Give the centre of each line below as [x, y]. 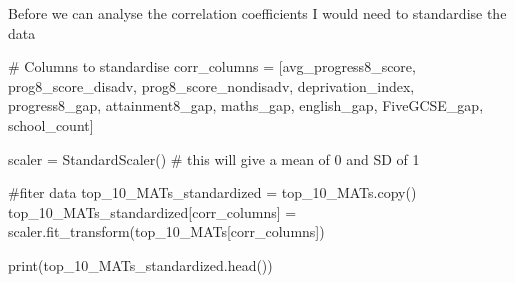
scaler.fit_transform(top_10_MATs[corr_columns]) [166, 231]
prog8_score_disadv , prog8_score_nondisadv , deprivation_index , [211, 85]
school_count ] [51, 124]
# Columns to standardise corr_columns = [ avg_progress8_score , [212, 66]
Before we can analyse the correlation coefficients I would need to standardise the [257, 13]
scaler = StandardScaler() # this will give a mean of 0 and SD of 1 [214, 158]
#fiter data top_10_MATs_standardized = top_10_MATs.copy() [212, 192]
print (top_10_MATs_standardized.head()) [140, 264]
